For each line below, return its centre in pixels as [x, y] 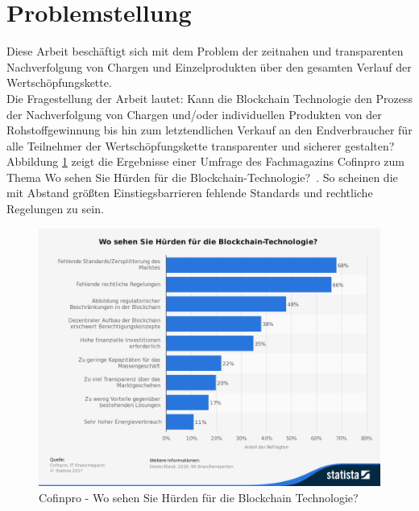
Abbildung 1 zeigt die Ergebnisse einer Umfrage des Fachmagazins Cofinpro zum [205, 161]
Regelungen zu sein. [55, 209]
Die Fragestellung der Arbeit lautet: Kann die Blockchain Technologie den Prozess [209, 98]
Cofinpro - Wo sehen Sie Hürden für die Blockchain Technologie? [199, 497]
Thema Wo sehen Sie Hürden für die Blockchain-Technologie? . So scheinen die [202, 177]
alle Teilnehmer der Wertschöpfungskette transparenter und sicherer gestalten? [201, 145]
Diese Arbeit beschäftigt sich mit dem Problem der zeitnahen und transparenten [205, 51]
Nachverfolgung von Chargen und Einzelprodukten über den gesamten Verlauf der [209, 66]
